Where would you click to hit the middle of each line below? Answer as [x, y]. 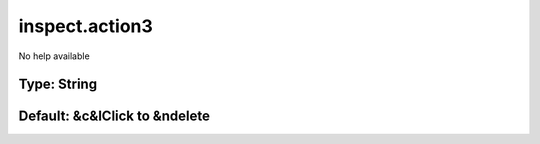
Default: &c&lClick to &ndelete [114, 116]
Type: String [58, 84]
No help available [54, 56]
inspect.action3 [86, 26]
